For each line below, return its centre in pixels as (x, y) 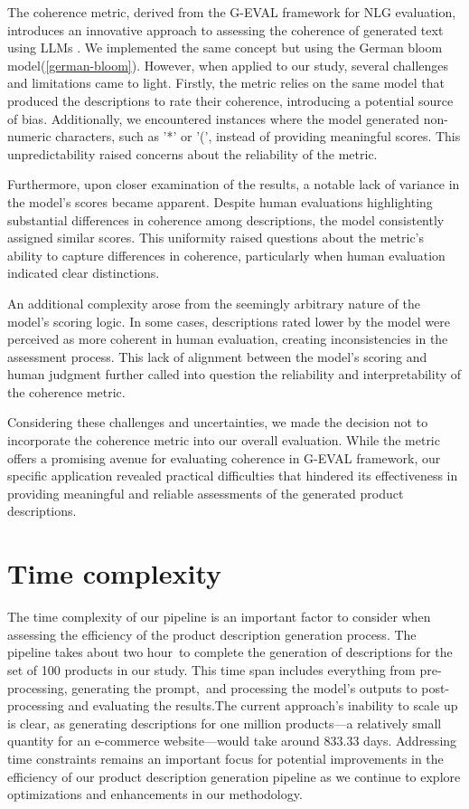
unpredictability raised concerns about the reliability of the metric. (192, 153)
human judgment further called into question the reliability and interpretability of (234, 374)
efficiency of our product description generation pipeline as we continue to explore (234, 776)
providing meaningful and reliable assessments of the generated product (206, 493)
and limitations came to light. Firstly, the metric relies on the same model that (226, 83)
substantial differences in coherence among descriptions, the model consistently (226, 219)
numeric (29, 136)
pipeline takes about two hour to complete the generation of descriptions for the (230, 652)
